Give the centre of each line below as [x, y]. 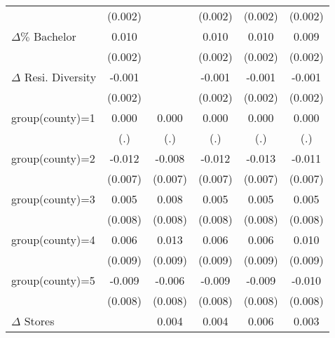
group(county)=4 [53, 239]
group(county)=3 [53, 199]
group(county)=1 [53, 117]
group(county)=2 [53, 158]
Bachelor [55, 36]
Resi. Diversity [60, 77]
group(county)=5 [53, 280]
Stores [39, 321]
